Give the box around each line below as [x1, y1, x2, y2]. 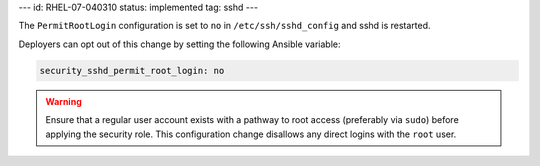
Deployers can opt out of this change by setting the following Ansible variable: [18, 38, 341, 50]
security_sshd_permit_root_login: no [39, 65, 225, 76]
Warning [45, 95, 82, 107]
